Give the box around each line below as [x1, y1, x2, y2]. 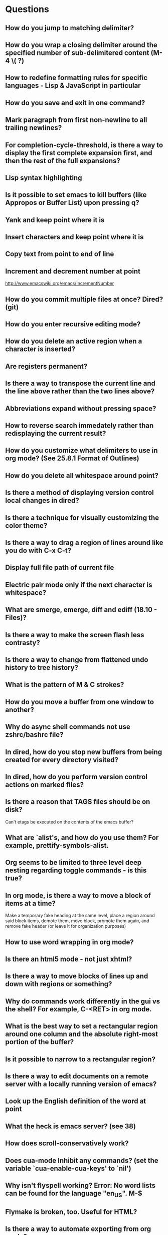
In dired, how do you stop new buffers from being [5, 747, 162, 756]
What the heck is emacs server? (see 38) [5, 1122, 136, 1130]
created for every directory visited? [5, 756, 119, 764]
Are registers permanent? [5, 362, 88, 371]
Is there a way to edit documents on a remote [5, 1072, 149, 1081]
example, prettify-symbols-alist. [5, 841, 109, 850]
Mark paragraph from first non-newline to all [5, 116, 147, 124]
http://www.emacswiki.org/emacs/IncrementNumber [5, 281, 114, 287]
